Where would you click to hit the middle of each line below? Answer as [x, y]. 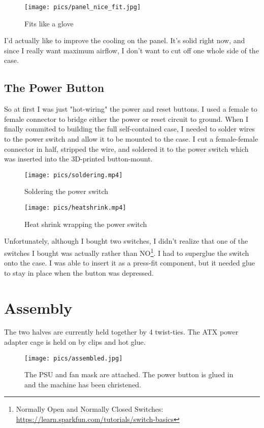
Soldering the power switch [67, 191]
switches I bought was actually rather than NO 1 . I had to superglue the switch [127, 252]
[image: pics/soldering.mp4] [74, 175]
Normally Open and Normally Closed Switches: [90, 409]
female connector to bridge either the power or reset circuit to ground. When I [126, 119]
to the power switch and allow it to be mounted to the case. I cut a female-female [131, 139]
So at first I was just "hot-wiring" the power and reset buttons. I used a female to [131, 109]
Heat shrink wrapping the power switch [86, 224]
